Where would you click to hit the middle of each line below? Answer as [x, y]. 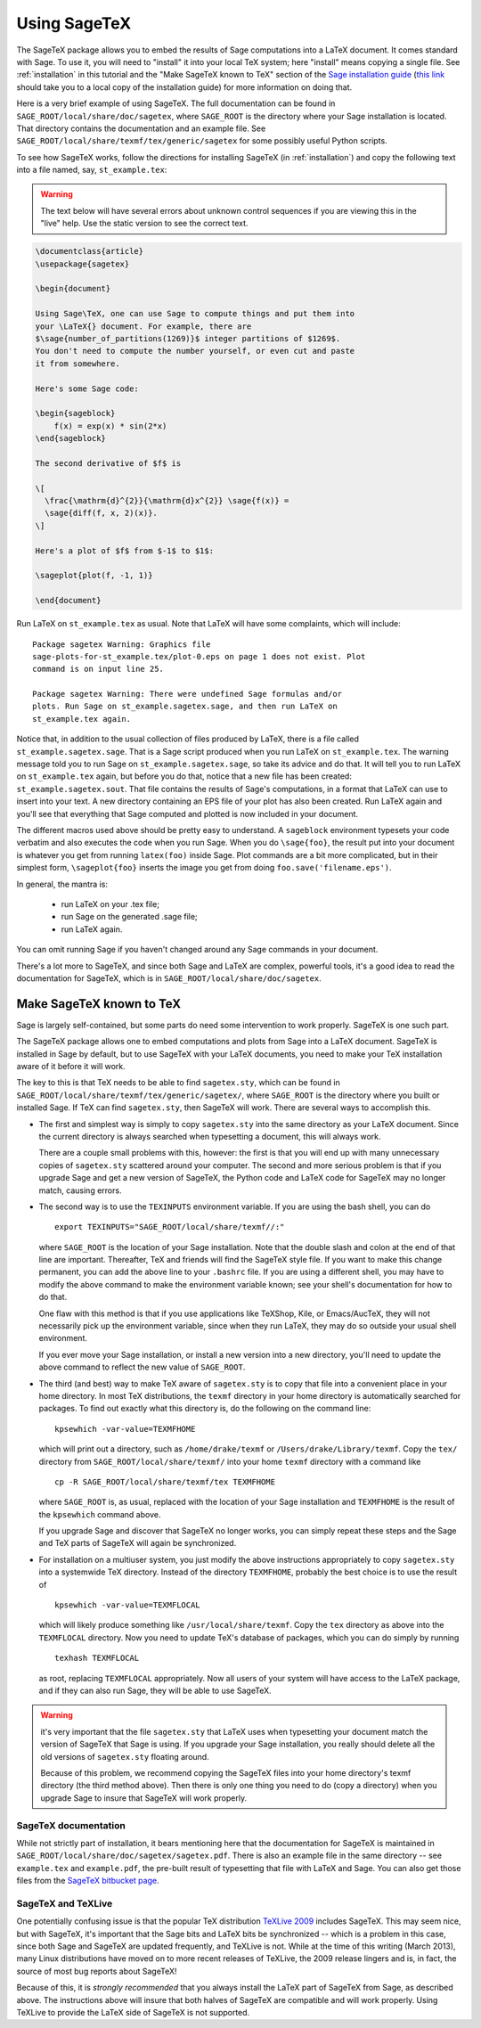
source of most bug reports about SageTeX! [97, 1971]
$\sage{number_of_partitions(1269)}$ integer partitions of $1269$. [188, 338]
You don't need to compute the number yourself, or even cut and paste [195, 351]
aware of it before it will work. [71, 1066]
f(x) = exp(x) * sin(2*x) [110, 426]
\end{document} [68, 601]
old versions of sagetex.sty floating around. [125, 1756]
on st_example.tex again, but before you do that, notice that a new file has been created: [184, 776]
